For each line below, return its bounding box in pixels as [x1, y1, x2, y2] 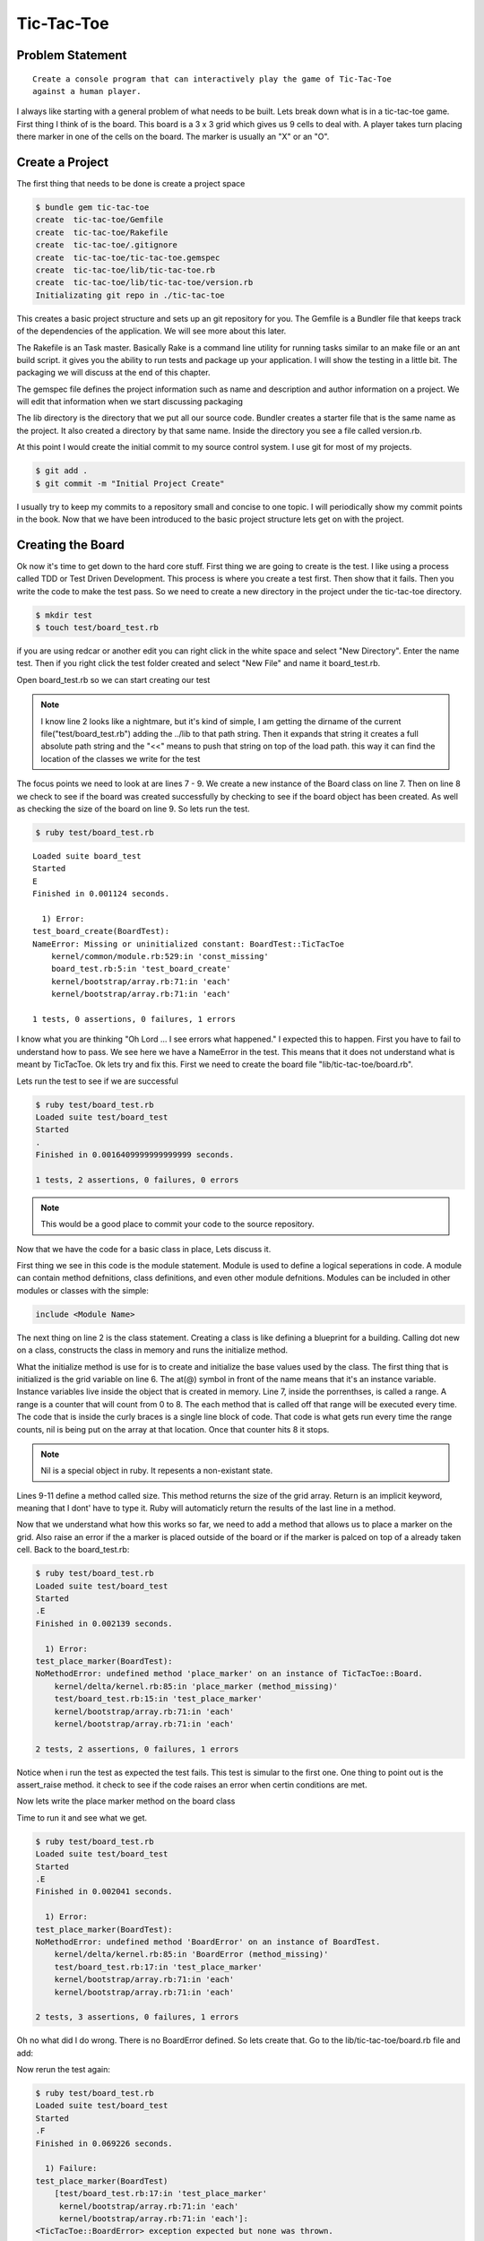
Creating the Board [16, 537, 125, 552]
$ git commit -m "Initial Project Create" [35, 478, 225, 489]
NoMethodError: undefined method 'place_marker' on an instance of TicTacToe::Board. [35, 1668, 423, 1679]
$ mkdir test [35, 610, 93, 620]
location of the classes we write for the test [40, 753, 201, 764]
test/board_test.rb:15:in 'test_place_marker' [54, 1694, 264, 1704]
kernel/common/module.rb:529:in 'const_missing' [50, 951, 269, 962]
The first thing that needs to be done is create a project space [16, 178, 246, 189]
